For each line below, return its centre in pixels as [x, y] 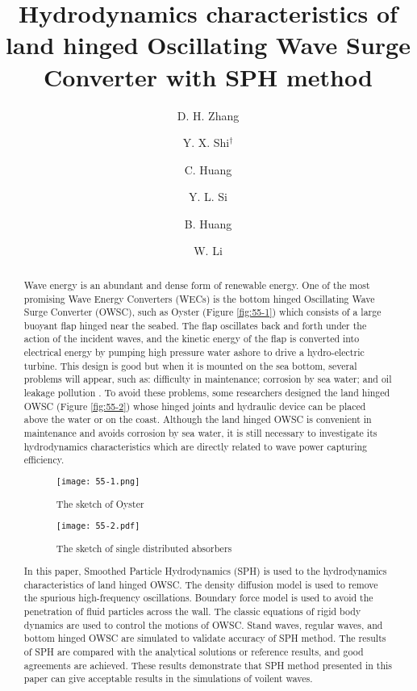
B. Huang [208, 223]
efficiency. [44, 460]
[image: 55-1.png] [98, 481]
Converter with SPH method [208, 76]
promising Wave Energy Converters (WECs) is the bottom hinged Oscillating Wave [199, 298]
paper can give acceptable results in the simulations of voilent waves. [168, 678]
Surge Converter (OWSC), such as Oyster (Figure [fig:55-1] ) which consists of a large [202, 312]
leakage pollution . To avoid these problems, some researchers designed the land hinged [207, 393]
